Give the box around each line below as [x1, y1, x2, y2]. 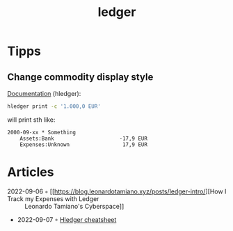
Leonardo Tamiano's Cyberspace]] [24, 202, 124, 210]
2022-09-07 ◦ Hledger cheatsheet [17, 215, 117, 223]
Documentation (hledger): [7, 90, 81, 97]
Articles [7, 164, 54, 180]
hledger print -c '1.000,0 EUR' [7, 103, 101, 110]
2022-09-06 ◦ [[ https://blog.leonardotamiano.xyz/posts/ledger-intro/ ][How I [7, 187, 227, 196]
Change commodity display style [7, 71, 154, 83]
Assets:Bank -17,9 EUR [19, 135, 148, 142]
